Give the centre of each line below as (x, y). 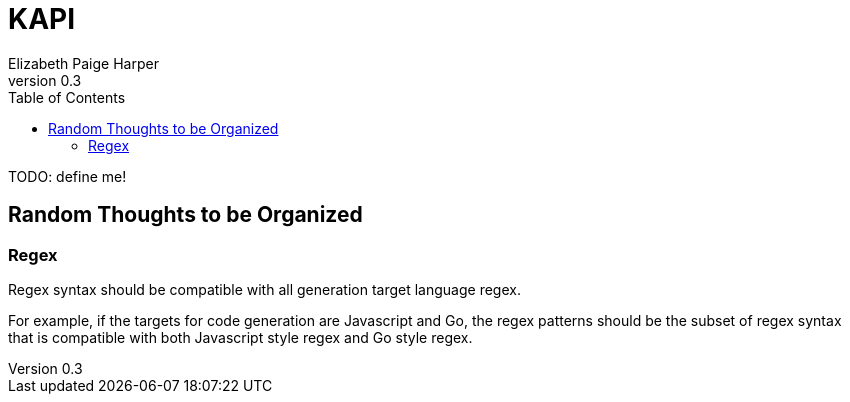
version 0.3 (45, 80)
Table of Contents (67, 97)
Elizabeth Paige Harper (83, 63)
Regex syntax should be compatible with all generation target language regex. (264, 289)
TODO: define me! (67, 176)
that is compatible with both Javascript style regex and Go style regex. (240, 337)
